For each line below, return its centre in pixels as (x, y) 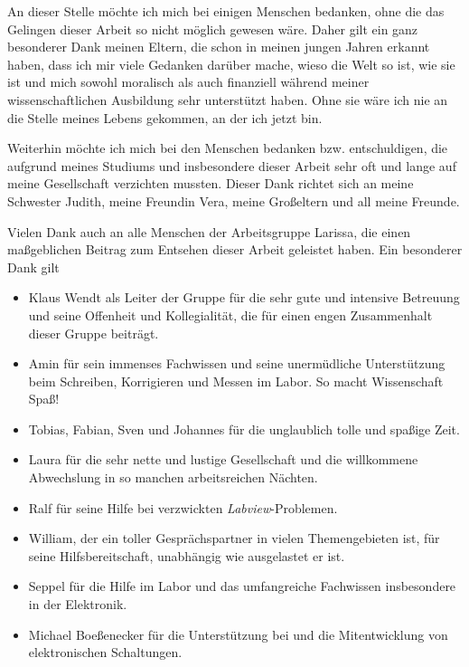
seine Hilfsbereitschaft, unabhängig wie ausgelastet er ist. (187, 555)
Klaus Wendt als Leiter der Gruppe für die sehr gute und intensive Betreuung (244, 297)
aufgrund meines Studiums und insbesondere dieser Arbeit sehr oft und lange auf (232, 165)
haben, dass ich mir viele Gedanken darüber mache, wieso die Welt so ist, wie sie (231, 64)
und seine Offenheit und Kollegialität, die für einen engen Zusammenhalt (230, 314)
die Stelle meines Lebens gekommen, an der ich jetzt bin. (165, 117)
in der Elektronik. (78, 604)
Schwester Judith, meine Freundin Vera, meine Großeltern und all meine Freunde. (234, 200)
